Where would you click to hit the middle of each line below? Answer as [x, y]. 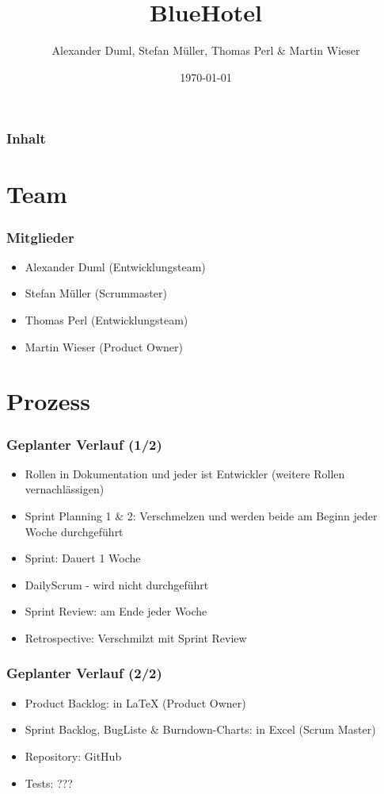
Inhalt [26, 138]
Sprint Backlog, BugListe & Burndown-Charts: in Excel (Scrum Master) [200, 729]
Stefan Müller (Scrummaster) [96, 293]
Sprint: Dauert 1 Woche [83, 558]
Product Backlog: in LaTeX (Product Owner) [135, 702]
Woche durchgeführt [74, 531]
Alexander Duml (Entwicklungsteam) [115, 266]
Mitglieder [40, 237]
